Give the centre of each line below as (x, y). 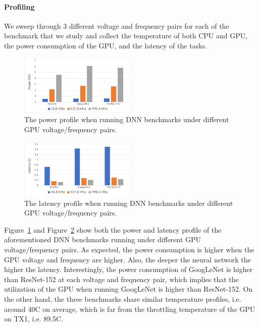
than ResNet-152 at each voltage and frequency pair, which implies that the (121, 279)
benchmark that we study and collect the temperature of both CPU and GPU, (126, 36)
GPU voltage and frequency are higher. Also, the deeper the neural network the (127, 259)
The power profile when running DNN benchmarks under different (127, 119)
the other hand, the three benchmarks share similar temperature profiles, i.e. (123, 298)
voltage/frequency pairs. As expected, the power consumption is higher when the (129, 249)
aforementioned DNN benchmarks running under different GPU (103, 239)
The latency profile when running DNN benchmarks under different (129, 203)
